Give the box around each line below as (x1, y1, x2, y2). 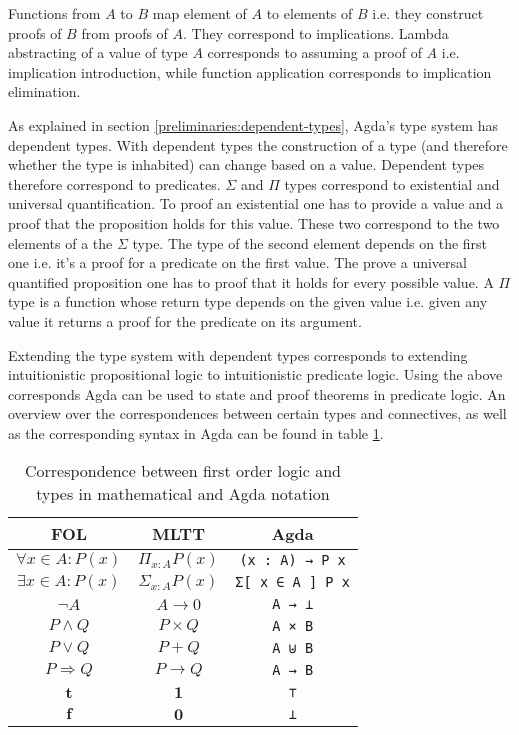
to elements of (266, 3, 353, 23)
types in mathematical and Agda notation (36, 482, 330, 506)
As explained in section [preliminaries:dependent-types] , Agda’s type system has (8, 114, 498, 135)
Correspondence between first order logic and (24, 459, 341, 483)
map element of (152, 3, 247, 23)
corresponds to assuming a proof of (207, 42, 422, 63)
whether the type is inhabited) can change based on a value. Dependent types (8, 154, 485, 175)
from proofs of (81, 22, 168, 43)
